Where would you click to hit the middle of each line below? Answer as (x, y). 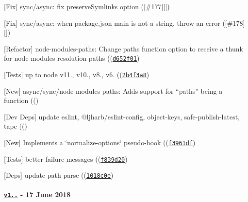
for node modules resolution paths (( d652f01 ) (72, 58)
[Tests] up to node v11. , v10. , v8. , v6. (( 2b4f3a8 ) (77, 75)
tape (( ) (16, 126)
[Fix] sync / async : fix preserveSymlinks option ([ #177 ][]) (87, 6)
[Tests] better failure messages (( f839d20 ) (66, 159)
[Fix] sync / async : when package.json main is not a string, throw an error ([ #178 (124, 23)
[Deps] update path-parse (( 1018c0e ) (59, 175)
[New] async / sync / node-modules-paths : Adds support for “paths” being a (113, 91)
